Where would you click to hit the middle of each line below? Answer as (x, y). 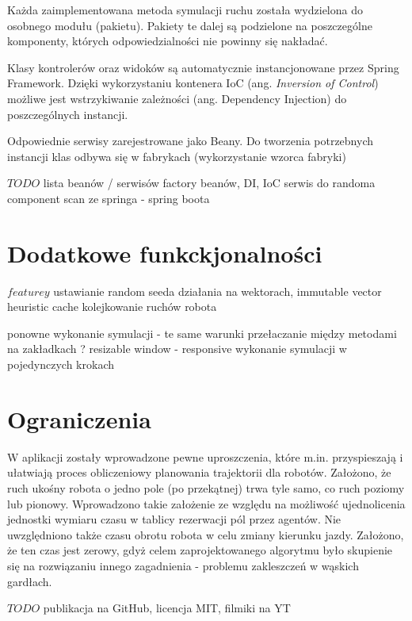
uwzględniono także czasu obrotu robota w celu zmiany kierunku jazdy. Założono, (206, 534)
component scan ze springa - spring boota (109, 198)
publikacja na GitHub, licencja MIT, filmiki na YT (167, 608)
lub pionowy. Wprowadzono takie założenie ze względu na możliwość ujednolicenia (206, 503)
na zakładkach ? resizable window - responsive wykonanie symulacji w (177, 349)
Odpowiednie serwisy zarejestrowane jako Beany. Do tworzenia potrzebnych (191, 141)
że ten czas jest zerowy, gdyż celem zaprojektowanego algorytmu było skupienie (200, 550)
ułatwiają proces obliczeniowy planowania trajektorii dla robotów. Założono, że (199, 472)
